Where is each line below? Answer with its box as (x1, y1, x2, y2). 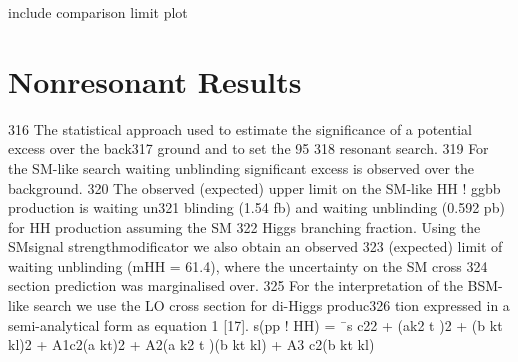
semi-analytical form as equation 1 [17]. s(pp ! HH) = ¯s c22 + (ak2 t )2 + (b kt (8, 314, 503, 335)
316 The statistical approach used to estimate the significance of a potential (8, 118, 472, 139)
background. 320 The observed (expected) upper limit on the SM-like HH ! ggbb (8, 177, 501, 198)
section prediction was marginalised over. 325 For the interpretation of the (8, 275, 463, 296)
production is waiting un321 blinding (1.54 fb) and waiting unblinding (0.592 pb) (8, 197, 505, 218)
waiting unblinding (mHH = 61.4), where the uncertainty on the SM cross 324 (8, 255, 488, 276)
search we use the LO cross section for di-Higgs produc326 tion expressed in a (33, 295, 510, 316)
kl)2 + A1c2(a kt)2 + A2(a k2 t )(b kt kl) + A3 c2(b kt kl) (8, 334, 375, 355)
